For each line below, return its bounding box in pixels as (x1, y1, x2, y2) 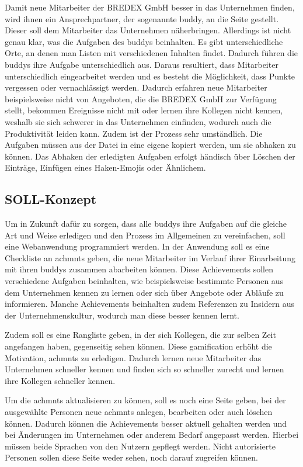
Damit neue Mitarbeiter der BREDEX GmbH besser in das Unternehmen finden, (5, 1, 295, 13)
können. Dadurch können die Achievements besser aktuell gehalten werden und (5, 417, 287, 429)
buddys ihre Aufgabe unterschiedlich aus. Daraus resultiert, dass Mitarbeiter (5, 58, 278, 70)
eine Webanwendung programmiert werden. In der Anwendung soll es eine (5, 240, 270, 252)
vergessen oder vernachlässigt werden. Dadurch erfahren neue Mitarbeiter (5, 81, 267, 94)
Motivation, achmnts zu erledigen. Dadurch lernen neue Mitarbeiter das (5, 351, 262, 364)
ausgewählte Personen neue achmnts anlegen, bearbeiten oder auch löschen (5, 406, 273, 418)
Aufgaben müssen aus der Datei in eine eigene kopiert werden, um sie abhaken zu (5, 139, 296, 151)
